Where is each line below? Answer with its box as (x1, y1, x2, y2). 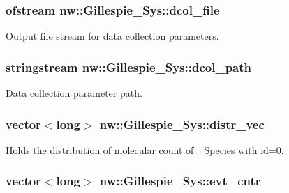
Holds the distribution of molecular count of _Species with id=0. (6, 142, 284, 157)
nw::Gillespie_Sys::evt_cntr (99, 172, 261, 190)
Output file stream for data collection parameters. (6, 29, 219, 43)
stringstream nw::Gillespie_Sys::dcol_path (6, 58, 252, 75)
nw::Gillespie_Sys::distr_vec (99, 115, 265, 132)
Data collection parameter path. (6, 86, 142, 100)
